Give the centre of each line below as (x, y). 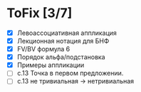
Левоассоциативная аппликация (67, 33)
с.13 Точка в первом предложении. (70, 73)
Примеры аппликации (51, 65)
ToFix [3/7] (40, 13)
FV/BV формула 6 (43, 49)
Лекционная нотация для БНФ (63, 41)
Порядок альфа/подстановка (61, 57)
